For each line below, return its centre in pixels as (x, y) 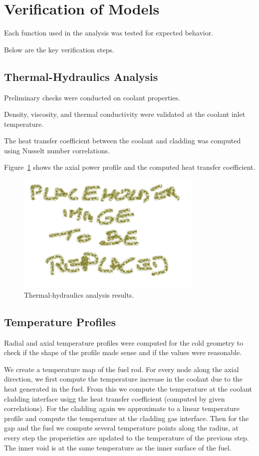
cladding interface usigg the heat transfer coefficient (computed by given (115, 398)
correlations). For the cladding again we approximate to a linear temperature (122, 408)
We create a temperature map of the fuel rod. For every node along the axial (122, 369)
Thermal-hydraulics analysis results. (79, 294)
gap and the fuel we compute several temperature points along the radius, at (121, 428)
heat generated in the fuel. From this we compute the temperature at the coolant (128, 389)
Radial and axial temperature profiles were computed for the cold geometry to (124, 342)
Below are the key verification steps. (59, 49)
